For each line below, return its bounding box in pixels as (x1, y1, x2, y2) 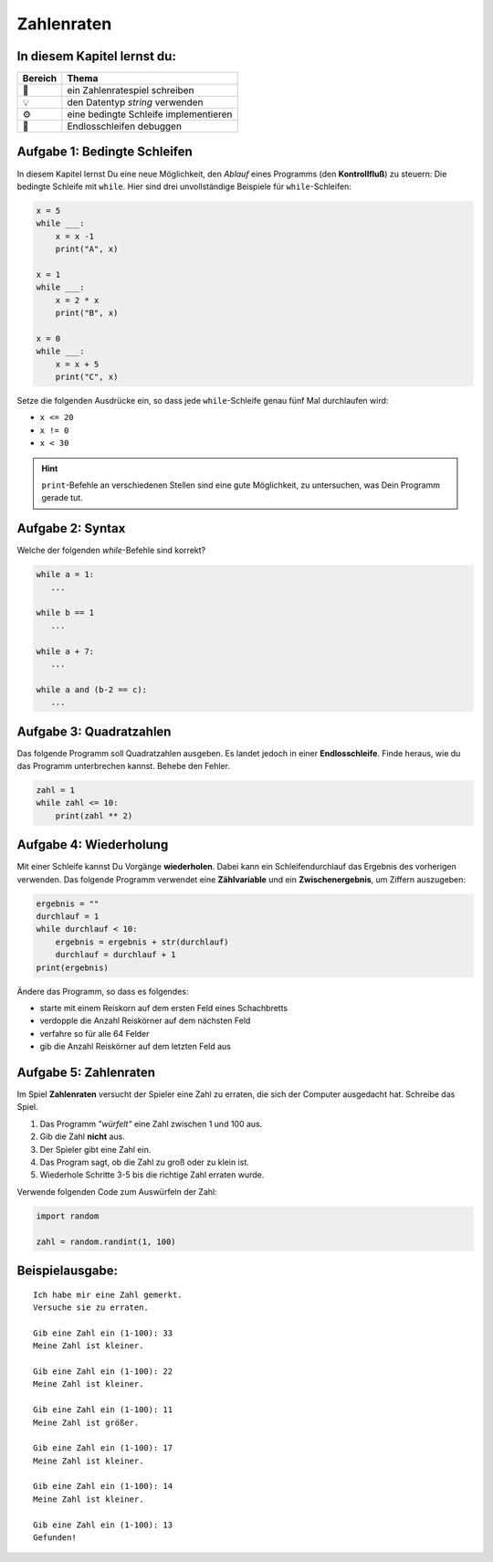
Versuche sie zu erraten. (33, 1302, 150, 1313)
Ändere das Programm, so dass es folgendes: (16, 986, 189, 997)
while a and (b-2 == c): (36, 684, 148, 694)
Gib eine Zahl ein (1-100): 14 (33, 1481, 173, 1492)
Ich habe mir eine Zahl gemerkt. (33, 1289, 183, 1300)
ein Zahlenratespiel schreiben (67, 84, 194, 97)
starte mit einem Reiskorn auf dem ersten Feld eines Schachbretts (39, 1003, 288, 1014)
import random (36, 1210, 100, 1221)
